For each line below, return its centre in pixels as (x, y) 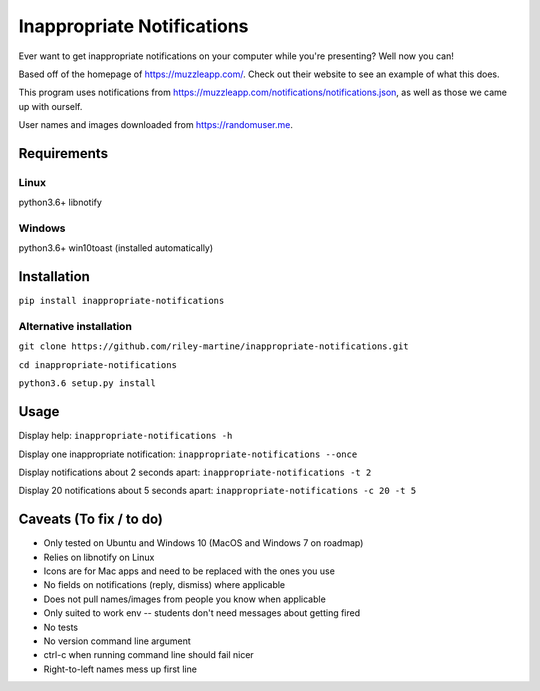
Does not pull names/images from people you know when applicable (185, 599)
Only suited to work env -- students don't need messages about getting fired (202, 613)
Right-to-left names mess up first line (120, 669)
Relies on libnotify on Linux (99, 557)
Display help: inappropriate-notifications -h (125, 436)
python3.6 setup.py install (87, 383)
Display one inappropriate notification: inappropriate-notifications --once (188, 454)
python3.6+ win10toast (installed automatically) (116, 248)
